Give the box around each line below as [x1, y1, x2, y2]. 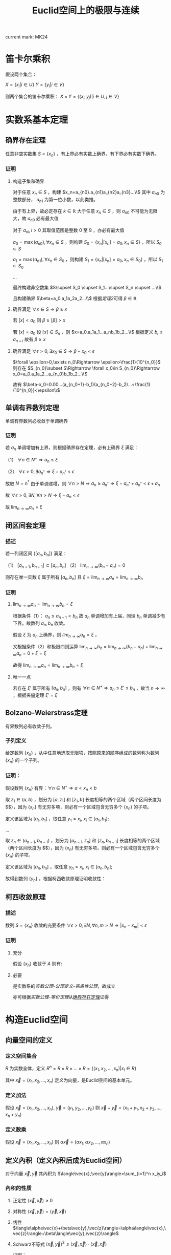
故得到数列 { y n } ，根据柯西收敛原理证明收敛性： [5, 876, 106, 883]
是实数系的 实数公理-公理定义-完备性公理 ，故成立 [12, 983, 116, 989]
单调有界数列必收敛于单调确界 [5, 418, 68, 424]
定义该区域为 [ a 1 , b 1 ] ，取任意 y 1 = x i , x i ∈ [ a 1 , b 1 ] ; [5, 816, 109, 823]
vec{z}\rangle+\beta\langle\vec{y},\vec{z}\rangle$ [12, 1230, 119, 1237]
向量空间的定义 [5, 1035, 53, 1045]
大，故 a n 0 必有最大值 [12, 216, 59, 223]
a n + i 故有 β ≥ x [12, 336, 46, 344]
